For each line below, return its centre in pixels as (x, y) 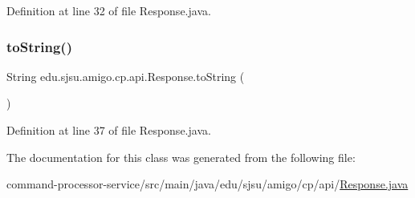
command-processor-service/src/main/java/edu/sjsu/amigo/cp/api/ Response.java (207, 184)
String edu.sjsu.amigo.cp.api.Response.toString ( (126, 76)
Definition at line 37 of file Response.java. (109, 130)
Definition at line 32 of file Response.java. (109, 10)
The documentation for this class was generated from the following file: (181, 157)
